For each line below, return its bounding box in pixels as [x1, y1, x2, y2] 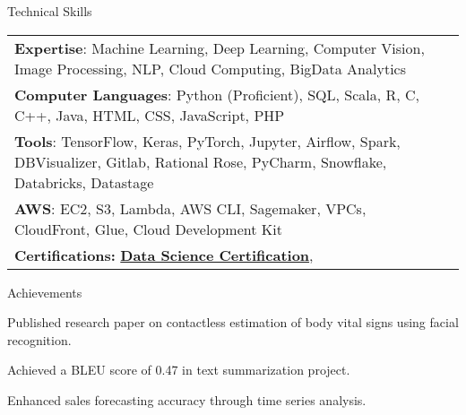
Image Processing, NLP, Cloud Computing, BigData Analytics [14, 57, 406, 79]
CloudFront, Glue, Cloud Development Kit [14, 218, 282, 239]
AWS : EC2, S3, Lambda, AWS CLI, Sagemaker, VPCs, [14, 197, 367, 219]
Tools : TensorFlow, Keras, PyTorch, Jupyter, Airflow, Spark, [14, 130, 401, 151]
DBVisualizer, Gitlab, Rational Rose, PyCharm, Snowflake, [14, 151, 387, 172]
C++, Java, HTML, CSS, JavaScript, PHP [14, 104, 285, 125]
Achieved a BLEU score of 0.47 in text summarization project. [7, 360, 350, 379]
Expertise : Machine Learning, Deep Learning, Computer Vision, [14, 37, 425, 58]
